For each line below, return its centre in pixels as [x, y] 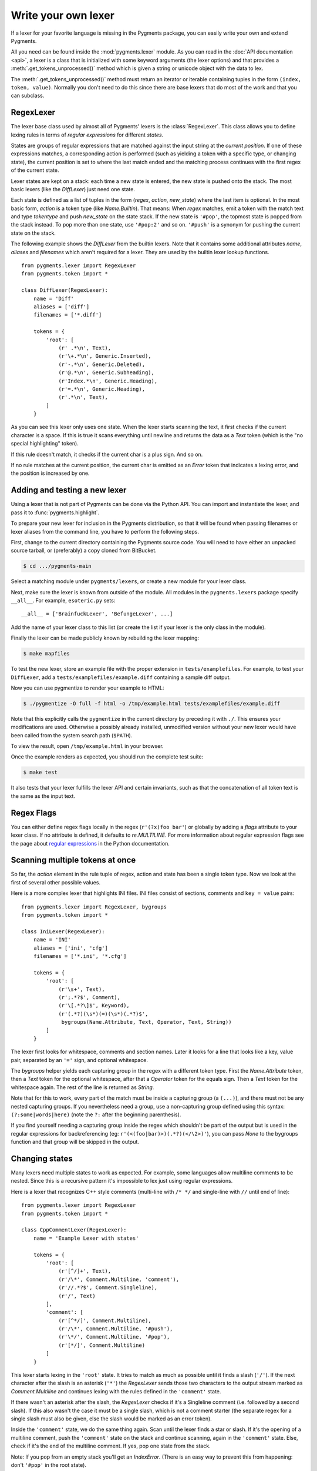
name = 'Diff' [54, 298]
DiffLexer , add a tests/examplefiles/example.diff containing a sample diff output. [121, 677]
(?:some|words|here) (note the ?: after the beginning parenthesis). [96, 1114]
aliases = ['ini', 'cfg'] [71, 948]
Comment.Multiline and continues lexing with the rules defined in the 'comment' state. [116, 1391]
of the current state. [35, 170]
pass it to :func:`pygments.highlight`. [55, 512]
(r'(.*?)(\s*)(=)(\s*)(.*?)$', [103, 1014]
